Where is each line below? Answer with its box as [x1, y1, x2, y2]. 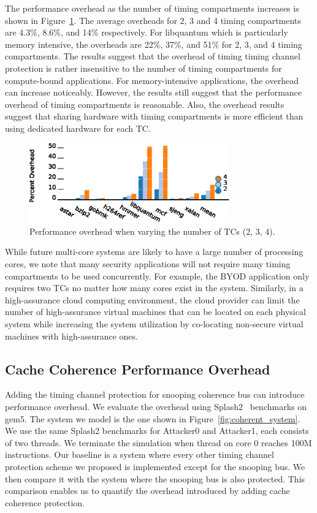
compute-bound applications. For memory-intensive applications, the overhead [5, 74, 299, 86]
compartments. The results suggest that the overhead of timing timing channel [5, 50, 300, 63]
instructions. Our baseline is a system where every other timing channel [5, 448, 274, 461]
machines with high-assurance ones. [5, 329, 138, 342]
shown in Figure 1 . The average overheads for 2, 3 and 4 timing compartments [5, 13, 301, 26]
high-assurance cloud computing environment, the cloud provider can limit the [5, 293, 300, 306]
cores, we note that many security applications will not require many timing [5, 257, 291, 270]
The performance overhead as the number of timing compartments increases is [5, 2, 299, 14]
